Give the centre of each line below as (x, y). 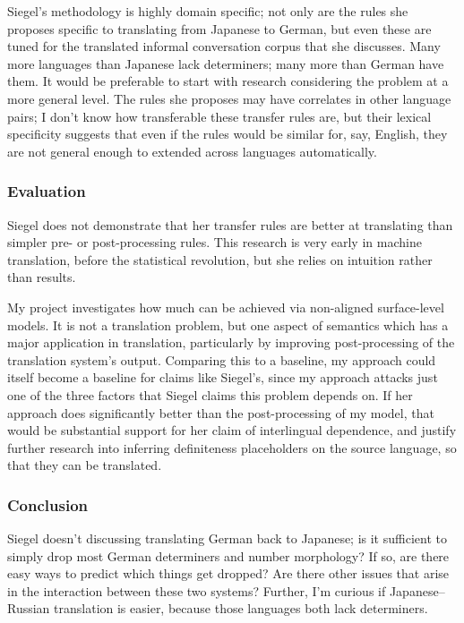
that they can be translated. (85, 465)
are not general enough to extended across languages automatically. (192, 151)
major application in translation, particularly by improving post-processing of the (231, 342)
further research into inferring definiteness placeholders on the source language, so (232, 447)
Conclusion (47, 504)
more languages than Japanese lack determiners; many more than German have (226, 63)
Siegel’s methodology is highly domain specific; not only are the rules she (208, 11)
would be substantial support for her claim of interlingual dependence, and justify (232, 430)
